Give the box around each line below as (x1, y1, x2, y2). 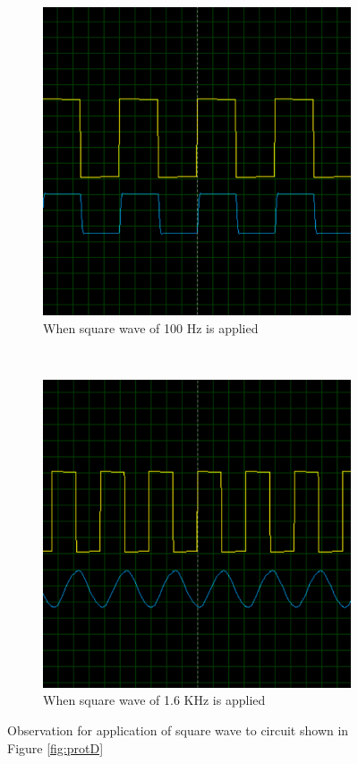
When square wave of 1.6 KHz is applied (43, 691, 266, 709)
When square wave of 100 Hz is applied (43, 318, 259, 337)
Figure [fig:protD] (7, 738, 104, 757)
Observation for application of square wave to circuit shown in (7, 720, 349, 739)
